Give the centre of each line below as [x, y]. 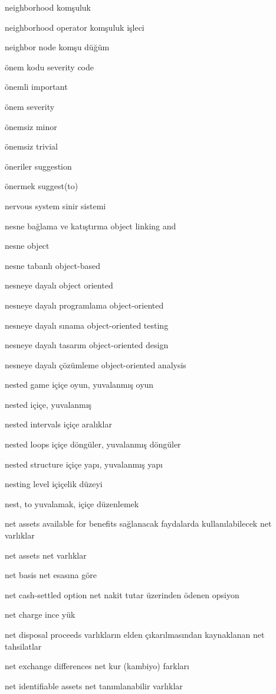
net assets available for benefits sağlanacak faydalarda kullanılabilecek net [138, 523]
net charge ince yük [40, 614]
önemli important [36, 87]
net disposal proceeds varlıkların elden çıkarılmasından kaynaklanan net [135, 634]
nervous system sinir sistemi [55, 205]
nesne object [27, 246]
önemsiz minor [31, 126]
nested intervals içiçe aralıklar [58, 424]
